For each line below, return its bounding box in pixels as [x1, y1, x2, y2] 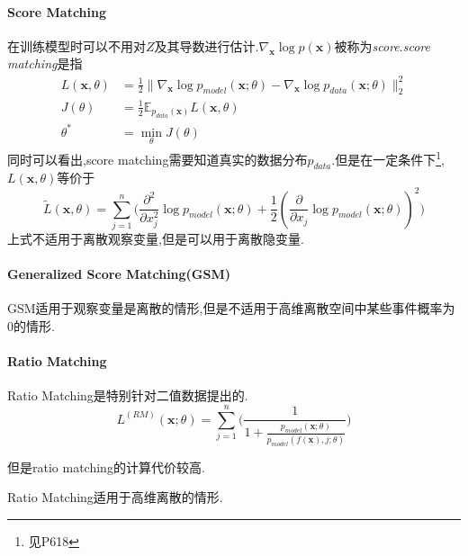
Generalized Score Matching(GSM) [7, 265, 231, 283]
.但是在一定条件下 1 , [331, 148, 445, 168]
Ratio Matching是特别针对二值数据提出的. [7, 386, 248, 405]
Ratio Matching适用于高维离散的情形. [7, 488, 223, 507]
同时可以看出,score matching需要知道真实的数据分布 [7, 149, 308, 168]
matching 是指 [7, 54, 83, 73]
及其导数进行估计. [154, 36, 259, 55]
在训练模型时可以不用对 [7, 36, 146, 55]
